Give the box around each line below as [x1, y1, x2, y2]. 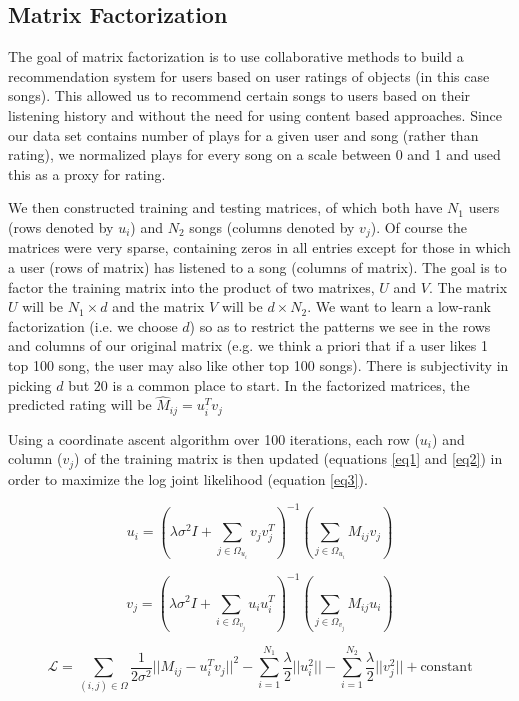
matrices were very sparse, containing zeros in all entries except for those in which [8, 237, 511, 258]
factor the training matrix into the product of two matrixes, [8, 276, 375, 297]
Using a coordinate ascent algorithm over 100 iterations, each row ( [8, 428, 420, 449]
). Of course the [370, 216, 467, 237]
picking [8, 374, 52, 395]
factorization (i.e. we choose [8, 315, 178, 336]
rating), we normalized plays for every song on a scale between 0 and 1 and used [8, 144, 501, 165]
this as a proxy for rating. [8, 163, 166, 184]
